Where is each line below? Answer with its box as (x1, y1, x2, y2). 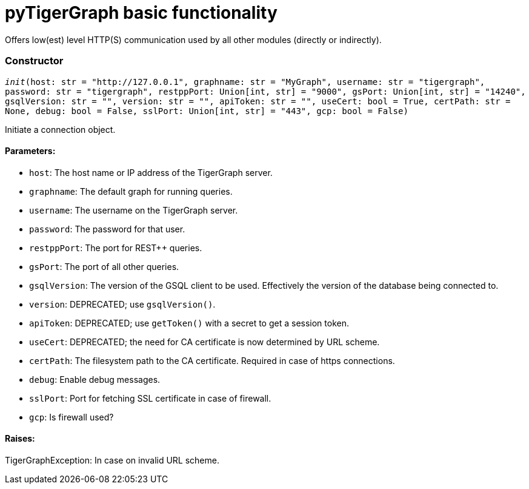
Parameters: (5, 146, 56, 157)
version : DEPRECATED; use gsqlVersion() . (29, 298, 216, 309)
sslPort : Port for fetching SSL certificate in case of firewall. (29, 393, 271, 403)
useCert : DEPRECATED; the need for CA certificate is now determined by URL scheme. (29, 336, 380, 347)
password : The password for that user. (29, 223, 185, 234)
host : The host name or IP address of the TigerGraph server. (29, 167, 273, 178)
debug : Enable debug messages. (29, 374, 161, 385)
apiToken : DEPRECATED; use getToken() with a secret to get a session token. (29, 317, 349, 328)
